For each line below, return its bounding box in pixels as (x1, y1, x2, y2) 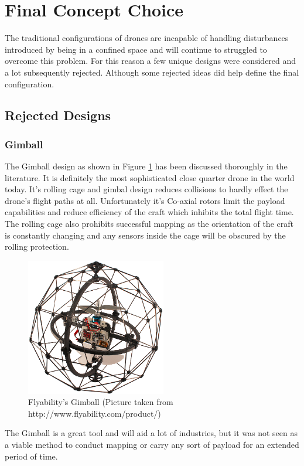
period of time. (5, 450, 58, 462)
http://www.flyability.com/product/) (28, 407, 161, 419)
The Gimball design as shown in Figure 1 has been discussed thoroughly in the (5, 160, 288, 172)
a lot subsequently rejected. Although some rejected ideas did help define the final (5, 66, 299, 78)
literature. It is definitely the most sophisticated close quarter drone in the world (5, 171, 295, 183)
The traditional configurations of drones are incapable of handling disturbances (5, 32, 289, 44)
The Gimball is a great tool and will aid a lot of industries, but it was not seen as (5, 427, 298, 439)
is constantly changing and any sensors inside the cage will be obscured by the (5, 229, 286, 241)
